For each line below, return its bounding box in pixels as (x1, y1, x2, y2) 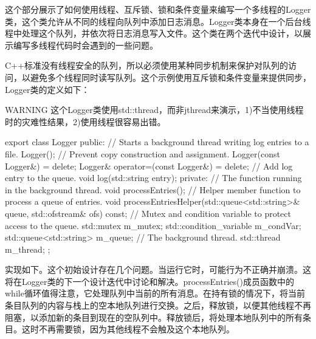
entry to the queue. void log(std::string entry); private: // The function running (5, 171, 302, 184)
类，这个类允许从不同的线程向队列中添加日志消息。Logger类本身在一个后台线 (5, 15, 311, 27)
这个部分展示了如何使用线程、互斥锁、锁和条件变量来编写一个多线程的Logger (5, 3, 311, 15)
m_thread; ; (5, 242, 50, 255)
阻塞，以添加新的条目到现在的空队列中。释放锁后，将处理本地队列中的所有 (5, 310, 303, 323)
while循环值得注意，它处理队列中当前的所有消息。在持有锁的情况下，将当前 (5, 287, 305, 300)
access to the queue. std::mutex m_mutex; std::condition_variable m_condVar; (5, 219, 301, 231)
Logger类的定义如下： (5, 83, 90, 95)
